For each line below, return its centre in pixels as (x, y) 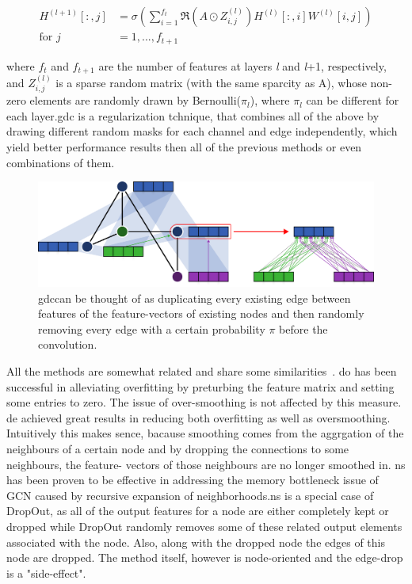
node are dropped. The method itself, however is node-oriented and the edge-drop (205, 557)
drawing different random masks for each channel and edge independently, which (202, 131)
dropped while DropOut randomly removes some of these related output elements (204, 526)
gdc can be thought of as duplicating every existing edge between (195, 298)
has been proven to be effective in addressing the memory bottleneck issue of (193, 480)
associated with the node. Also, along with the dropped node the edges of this (196, 542)
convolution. (68, 344)
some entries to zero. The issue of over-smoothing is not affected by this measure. (204, 402)
